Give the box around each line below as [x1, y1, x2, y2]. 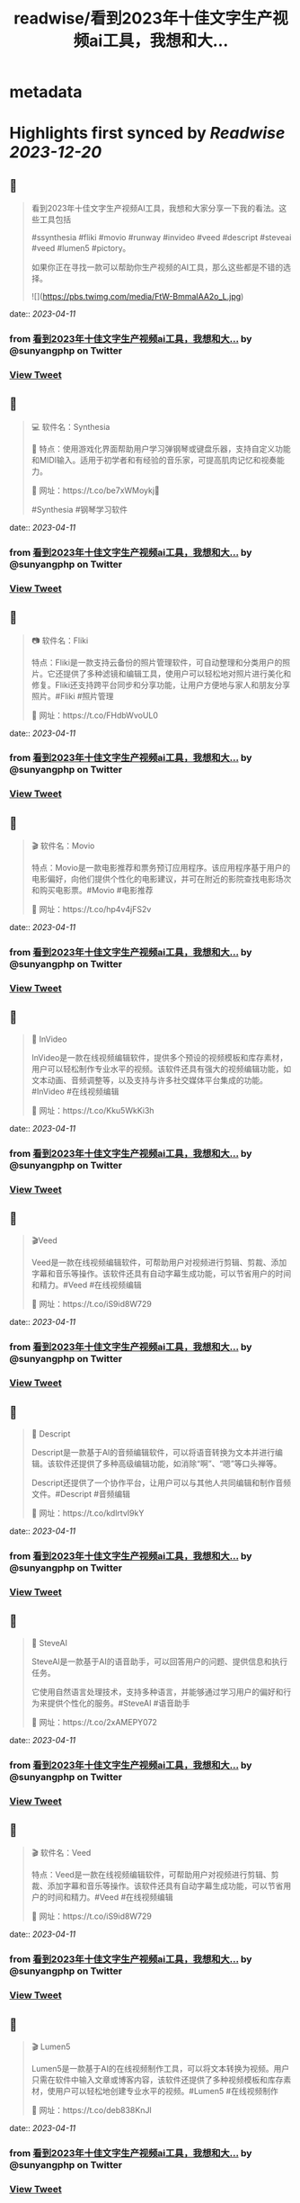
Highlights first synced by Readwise [9, 123, 286, 144]
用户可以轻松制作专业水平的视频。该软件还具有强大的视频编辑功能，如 [31, 1063, 292, 1074]
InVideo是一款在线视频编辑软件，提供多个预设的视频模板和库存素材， [31, 1052, 288, 1062]
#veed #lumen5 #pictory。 [31, 243, 131, 254]
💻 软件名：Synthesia [31, 421, 110, 432]
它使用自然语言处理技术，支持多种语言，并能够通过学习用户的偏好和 [31, 1686, 284, 1697]
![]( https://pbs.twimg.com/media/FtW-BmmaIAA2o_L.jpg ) [31, 291, 244, 302]
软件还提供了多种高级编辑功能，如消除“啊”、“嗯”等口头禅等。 [55, 1458, 282, 1469]
